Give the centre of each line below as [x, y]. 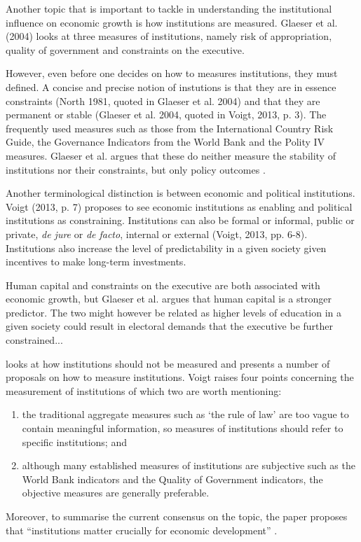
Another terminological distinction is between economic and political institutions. [180, 193]
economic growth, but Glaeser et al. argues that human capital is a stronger [169, 299]
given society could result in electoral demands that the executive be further [170, 326]
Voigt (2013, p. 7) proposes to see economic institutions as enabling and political [179, 206]
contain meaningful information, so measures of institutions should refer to [183, 428]
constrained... [34, 340]
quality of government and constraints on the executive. [125, 49]
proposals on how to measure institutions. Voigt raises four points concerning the [180, 377]
